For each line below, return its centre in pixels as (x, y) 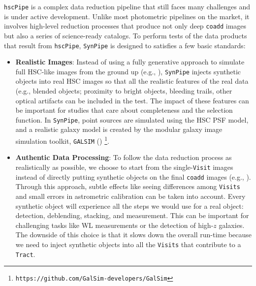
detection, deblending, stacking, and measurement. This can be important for (132, 215)
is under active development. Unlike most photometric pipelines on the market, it (127, 16)
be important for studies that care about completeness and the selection (124, 110)
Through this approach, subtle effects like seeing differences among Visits (128, 186)
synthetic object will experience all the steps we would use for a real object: (129, 206)
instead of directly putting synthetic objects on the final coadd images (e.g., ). (133, 176)
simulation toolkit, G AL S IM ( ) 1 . (62, 140)
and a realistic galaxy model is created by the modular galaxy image (119, 129)
